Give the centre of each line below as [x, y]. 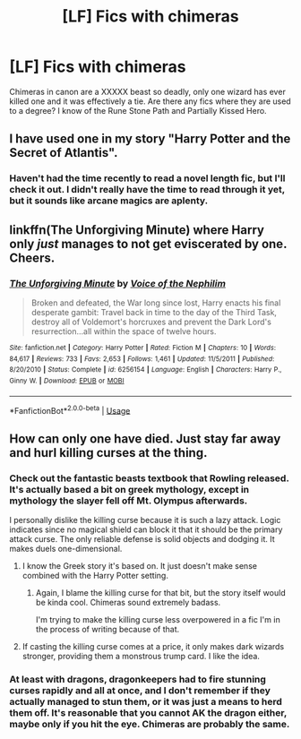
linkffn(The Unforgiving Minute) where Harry [137, 230]
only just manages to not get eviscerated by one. [148, 244]
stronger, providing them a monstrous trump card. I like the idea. [141, 656]
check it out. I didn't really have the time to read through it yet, [147, 190]
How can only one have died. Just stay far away [145, 438]
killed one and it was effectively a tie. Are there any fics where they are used [150, 101]
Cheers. [32, 258]
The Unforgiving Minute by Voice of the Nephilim [118, 283]
